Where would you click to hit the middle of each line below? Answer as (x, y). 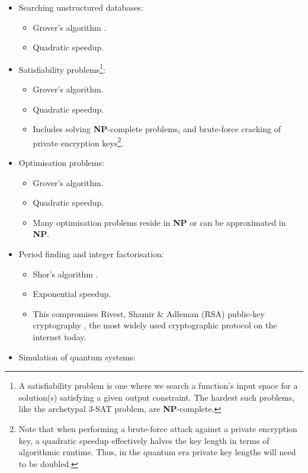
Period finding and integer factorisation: (91, 254)
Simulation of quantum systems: (77, 357)
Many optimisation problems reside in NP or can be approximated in (159, 222)
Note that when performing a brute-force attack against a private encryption (158, 428)
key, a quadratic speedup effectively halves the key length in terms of (144, 440)
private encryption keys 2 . (78, 142)
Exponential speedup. (72, 294)
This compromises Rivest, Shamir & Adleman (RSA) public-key (149, 313)
